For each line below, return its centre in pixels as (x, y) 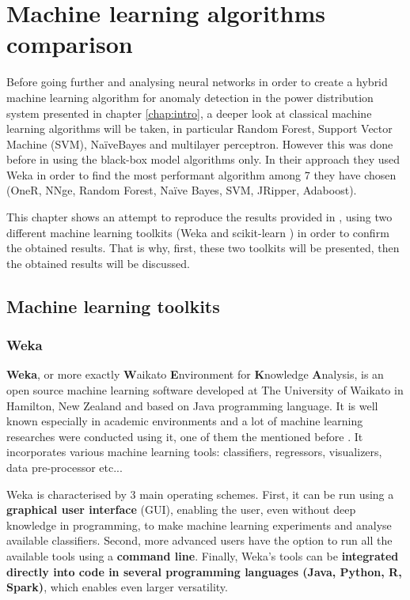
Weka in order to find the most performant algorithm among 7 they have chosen (201, 174)
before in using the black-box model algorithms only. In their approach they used (203, 159)
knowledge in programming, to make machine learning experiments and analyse (199, 525)
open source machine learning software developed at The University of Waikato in (205, 390)
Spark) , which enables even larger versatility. (117, 587)
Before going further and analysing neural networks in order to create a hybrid (197, 82)
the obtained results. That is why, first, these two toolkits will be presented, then (203, 248)
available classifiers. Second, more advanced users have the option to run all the (199, 540)
